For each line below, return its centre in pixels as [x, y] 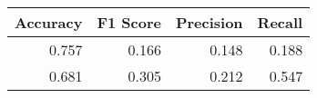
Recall [280, 22]
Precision [209, 22]
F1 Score [129, 22]
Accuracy [49, 22]
